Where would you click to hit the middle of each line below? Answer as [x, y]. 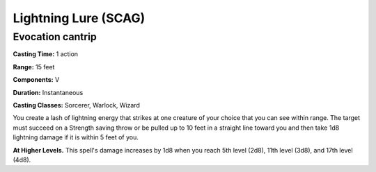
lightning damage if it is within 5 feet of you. [76, 137]
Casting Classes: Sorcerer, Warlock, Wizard [77, 105]
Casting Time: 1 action [46, 54]
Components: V [36, 80]
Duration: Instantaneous [48, 92]
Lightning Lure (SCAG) [79, 18]
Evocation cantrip [55, 37]
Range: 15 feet [34, 67]
